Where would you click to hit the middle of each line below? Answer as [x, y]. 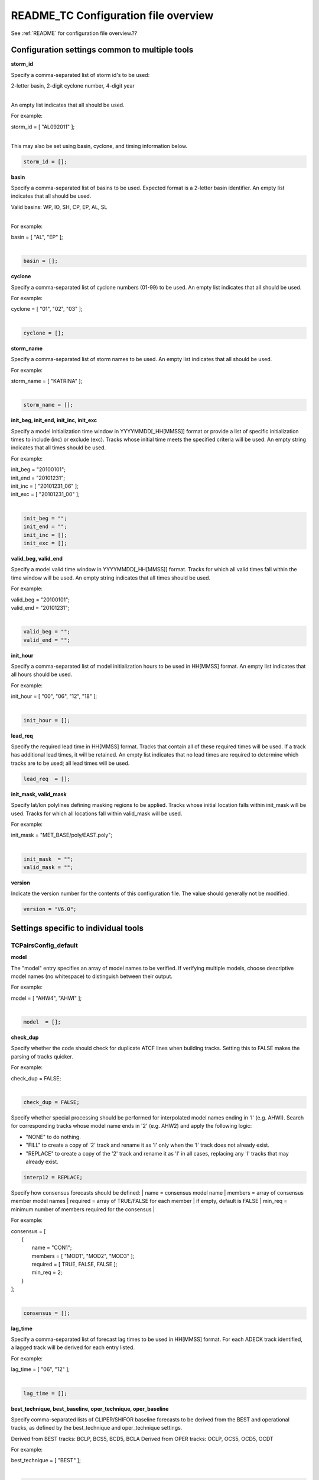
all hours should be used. [42, 674]
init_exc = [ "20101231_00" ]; [45, 494]
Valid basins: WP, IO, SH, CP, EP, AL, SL [59, 207]
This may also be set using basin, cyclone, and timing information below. [99, 146]
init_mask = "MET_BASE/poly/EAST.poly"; [61, 835]
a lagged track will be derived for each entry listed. [73, 1347]
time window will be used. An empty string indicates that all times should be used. [111, 578]
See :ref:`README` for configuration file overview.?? [74, 33]
